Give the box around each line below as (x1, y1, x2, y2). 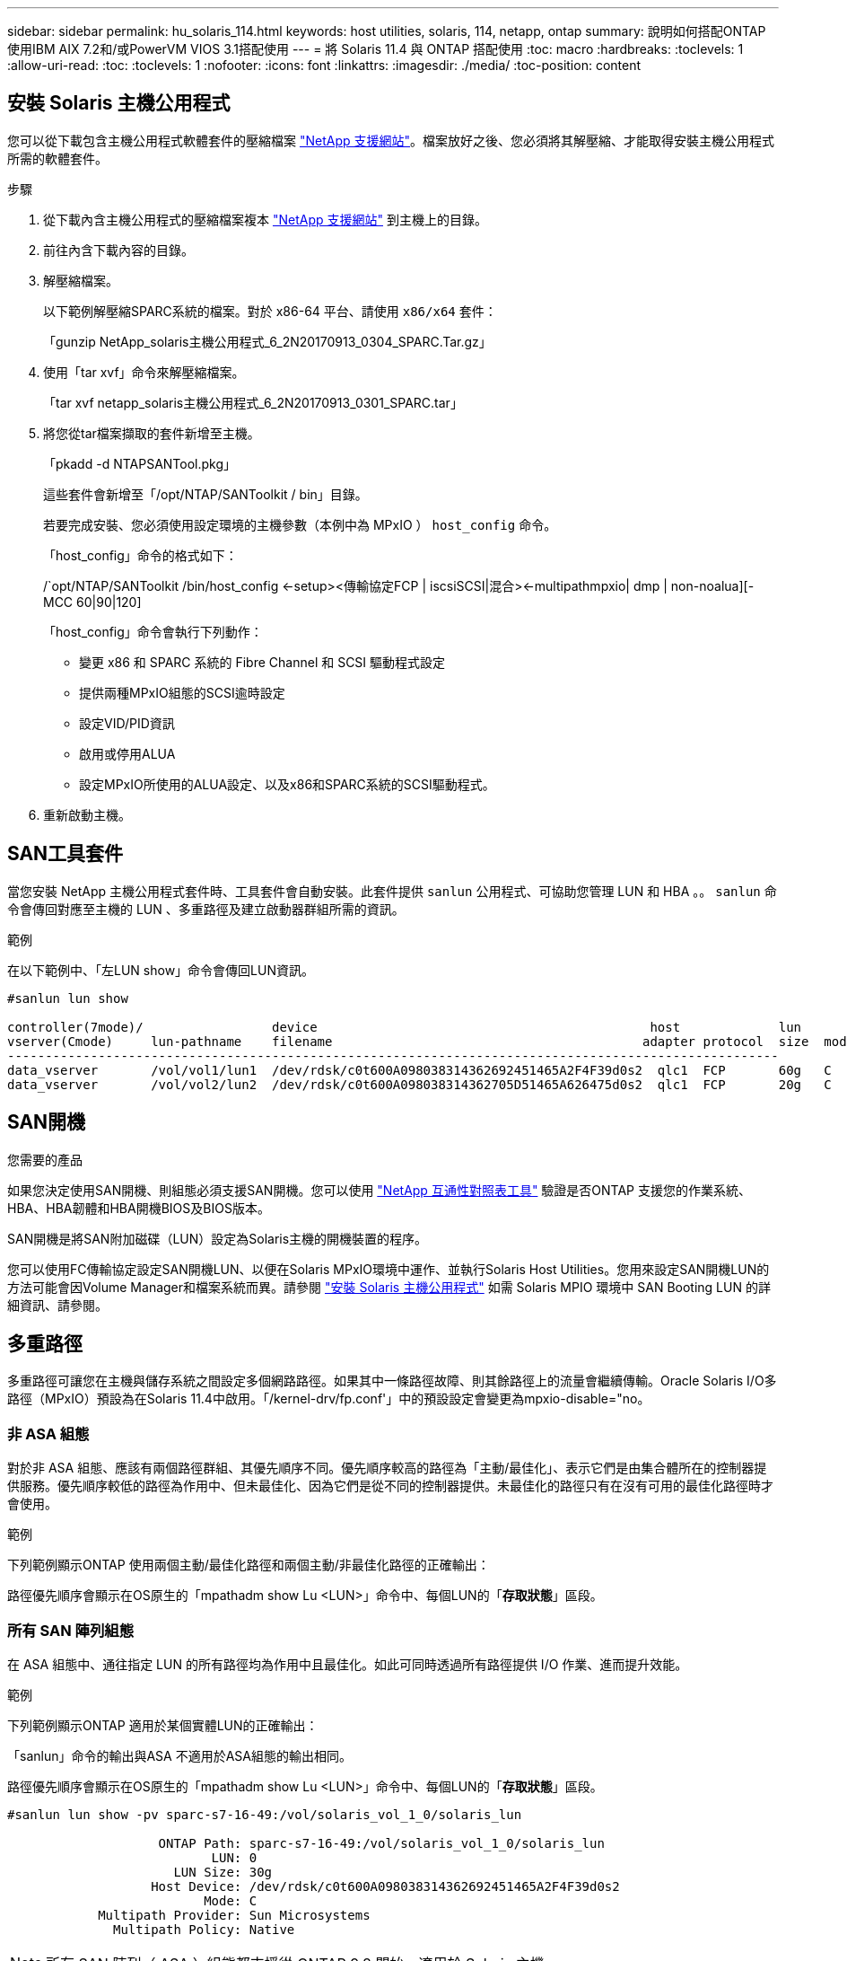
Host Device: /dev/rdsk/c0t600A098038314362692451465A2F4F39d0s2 (151, 1878, 620, 1894)
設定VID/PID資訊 (79, 715, 175, 731)
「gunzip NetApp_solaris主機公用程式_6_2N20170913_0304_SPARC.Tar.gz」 (43, 333, 492, 349)
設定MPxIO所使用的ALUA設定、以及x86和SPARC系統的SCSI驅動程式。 (79, 776, 495, 792)
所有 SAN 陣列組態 (7, 1621, 135, 1640)
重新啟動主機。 (43, 806, 131, 822)
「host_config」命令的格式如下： (43, 547, 238, 563)
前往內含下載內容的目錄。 (43, 242, 194, 258)
